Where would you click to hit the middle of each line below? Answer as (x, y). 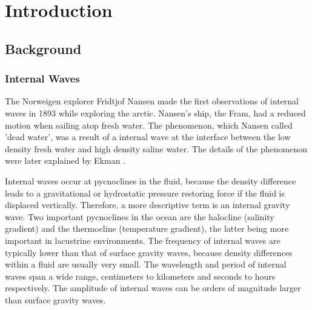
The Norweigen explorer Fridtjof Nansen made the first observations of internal (152, 101)
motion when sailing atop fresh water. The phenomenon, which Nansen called (149, 125)
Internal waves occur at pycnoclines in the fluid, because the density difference (151, 180)
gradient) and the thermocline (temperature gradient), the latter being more (147, 228)
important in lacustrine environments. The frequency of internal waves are (143, 240)
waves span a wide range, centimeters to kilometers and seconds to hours (140, 276)
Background (43, 48)
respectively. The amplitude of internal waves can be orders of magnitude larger (153, 288)
